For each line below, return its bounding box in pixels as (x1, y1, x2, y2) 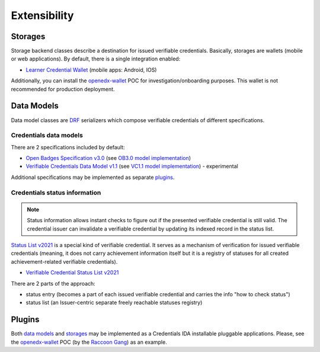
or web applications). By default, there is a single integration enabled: (11, 55, 181, 62)
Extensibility (11, 9, 74, 22)
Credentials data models (11, 131, 83, 139)
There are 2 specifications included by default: (11, 143, 125, 151)
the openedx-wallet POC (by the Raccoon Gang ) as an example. (11, 338, 167, 345)
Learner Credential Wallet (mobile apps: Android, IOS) (25, 66, 157, 73)
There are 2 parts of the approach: (11, 280, 96, 287)
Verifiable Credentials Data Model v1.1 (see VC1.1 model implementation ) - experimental (25, 163, 238, 170)
